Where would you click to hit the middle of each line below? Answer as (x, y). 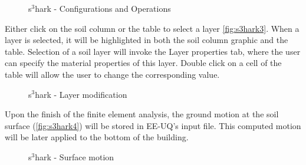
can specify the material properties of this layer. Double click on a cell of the (143, 63)
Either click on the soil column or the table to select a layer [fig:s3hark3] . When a (152, 28)
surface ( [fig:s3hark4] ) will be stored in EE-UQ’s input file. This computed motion (153, 125)
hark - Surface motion (75, 156)
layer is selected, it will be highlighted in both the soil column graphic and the (147, 40)
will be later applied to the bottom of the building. (97, 137)
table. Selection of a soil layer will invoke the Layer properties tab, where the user (153, 51)
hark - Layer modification (81, 94)
